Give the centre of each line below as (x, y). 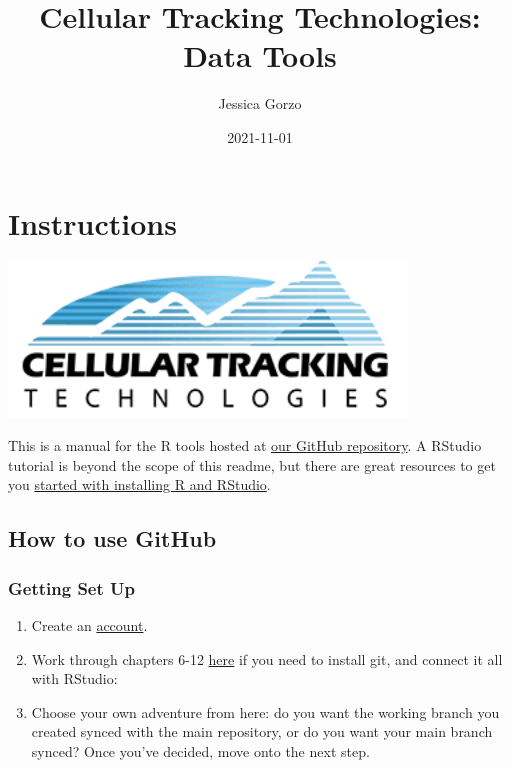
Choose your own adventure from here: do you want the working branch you (265, 711)
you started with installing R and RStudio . (139, 484)
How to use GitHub (112, 538)
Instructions (92, 222)
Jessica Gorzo (260, 103)
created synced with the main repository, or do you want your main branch (262, 731)
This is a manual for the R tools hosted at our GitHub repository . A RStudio (245, 445)
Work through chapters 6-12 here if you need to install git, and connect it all (267, 658)
